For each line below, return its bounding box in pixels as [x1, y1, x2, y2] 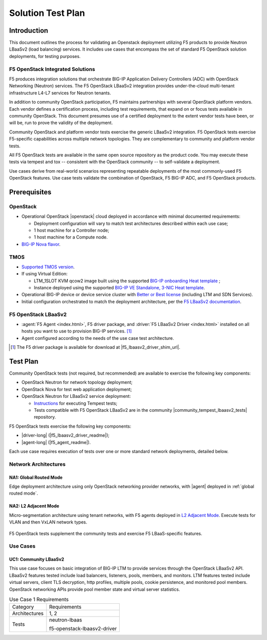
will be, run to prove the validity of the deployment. [9, 120, 113, 126]
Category [12, 603, 34, 610]
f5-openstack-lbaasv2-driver [49, 625, 117, 632]
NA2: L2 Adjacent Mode [9, 503, 59, 509]
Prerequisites [9, 188, 51, 196]
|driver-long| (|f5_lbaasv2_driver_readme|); [21, 432, 110, 439]
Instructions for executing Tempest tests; [34, 400, 118, 406]
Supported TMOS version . [21, 263, 75, 270]
